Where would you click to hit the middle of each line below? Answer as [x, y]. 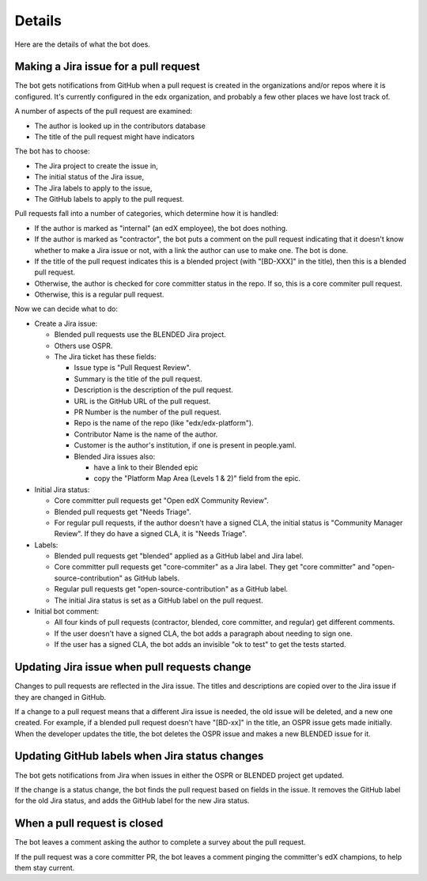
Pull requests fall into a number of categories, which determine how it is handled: [147, 214]
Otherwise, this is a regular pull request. [99, 295]
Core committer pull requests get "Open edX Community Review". [161, 501]
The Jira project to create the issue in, [96, 165]
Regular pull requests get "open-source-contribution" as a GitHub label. [171, 589]
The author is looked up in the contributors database [120, 126]
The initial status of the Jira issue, [89, 177]
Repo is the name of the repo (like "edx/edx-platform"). [164, 423]
